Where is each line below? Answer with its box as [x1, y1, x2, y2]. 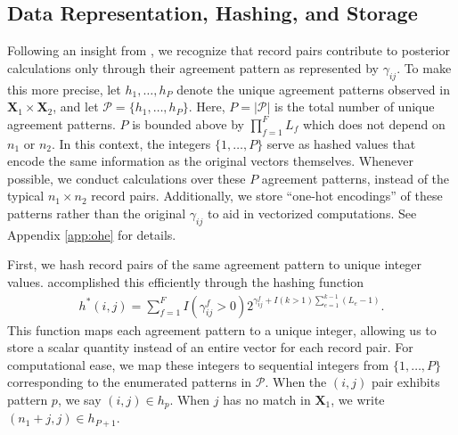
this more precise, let [7, 79, 121, 98]
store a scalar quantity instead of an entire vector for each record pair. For [7, 338, 413, 357]
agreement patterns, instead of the [261, 168, 450, 187]
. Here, [188, 97, 225, 116]
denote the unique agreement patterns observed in [176, 79, 450, 98]
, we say [57, 390, 102, 409]
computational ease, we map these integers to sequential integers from [7, 355, 389, 373]
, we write [331, 390, 385, 409]
